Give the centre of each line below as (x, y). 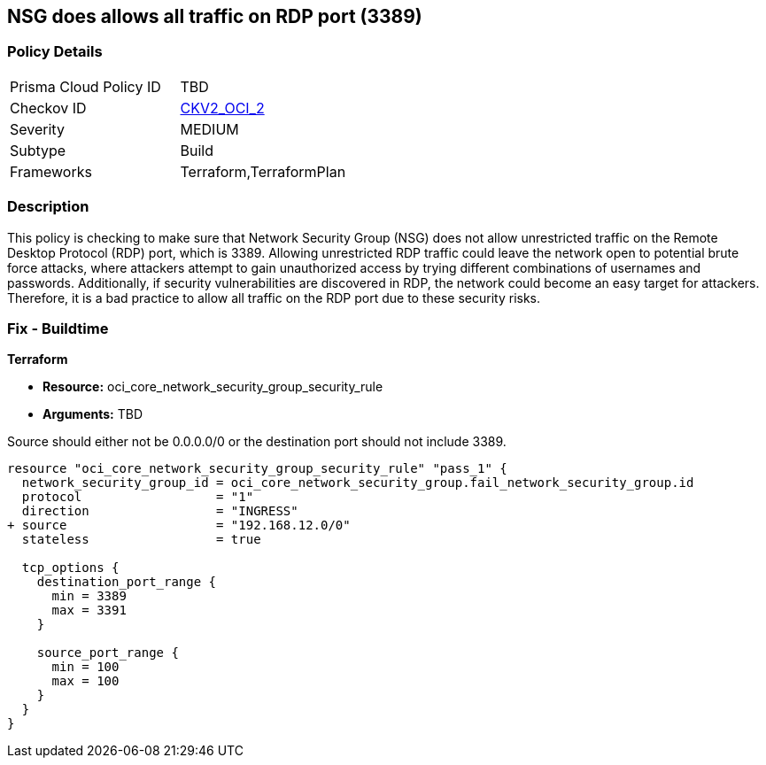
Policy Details (55, 52)
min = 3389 (89, 596)
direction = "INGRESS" (160, 511)
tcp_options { (70, 568)
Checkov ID (48, 108)
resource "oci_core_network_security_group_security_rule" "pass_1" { (257, 469)
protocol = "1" (138, 497)
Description (48, 207)
